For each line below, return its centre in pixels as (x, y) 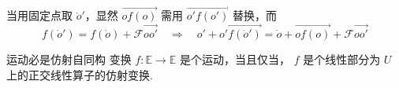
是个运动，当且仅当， (235, 59)
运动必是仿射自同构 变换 (69, 59)
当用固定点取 (39, 15)
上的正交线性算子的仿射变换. (80, 74)
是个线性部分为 (342, 59)
